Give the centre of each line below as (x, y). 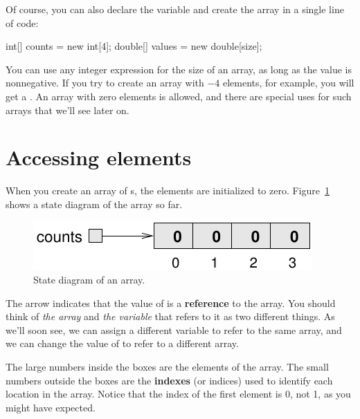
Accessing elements (99, 157)
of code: (22, 22)
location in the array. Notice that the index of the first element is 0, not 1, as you (178, 394)
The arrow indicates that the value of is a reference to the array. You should (171, 302)
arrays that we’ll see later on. (67, 110)
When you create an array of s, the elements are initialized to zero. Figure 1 (168, 190)
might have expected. (51, 407)
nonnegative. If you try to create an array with (105, 83)
